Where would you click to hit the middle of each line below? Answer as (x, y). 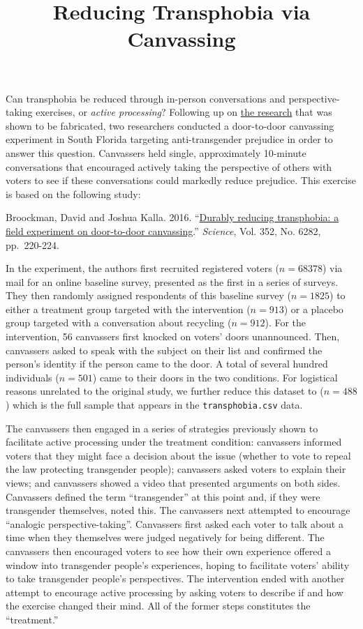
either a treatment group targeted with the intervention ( (128, 309)
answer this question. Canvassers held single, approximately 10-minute (156, 152)
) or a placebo (313, 309)
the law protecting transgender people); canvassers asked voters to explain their (176, 469)
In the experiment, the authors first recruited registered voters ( (142, 268)
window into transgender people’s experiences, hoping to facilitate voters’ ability (178, 564)
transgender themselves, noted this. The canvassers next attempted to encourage (178, 510)
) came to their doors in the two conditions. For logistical (215, 377)
